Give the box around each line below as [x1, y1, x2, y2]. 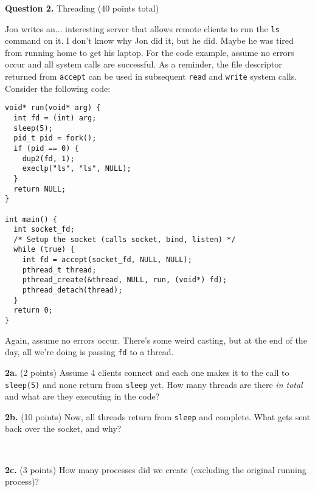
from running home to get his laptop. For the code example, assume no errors [5, 46, 294, 58]
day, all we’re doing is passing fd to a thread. [5, 345, 174, 358]
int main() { [5, 215, 57, 224]
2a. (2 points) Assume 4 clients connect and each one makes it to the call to [5, 366, 289, 378]
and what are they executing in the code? [5, 390, 160, 403]
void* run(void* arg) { [5, 103, 101, 113]
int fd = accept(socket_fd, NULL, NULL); [22, 255, 192, 265]
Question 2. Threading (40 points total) [5, 2, 159, 14]
